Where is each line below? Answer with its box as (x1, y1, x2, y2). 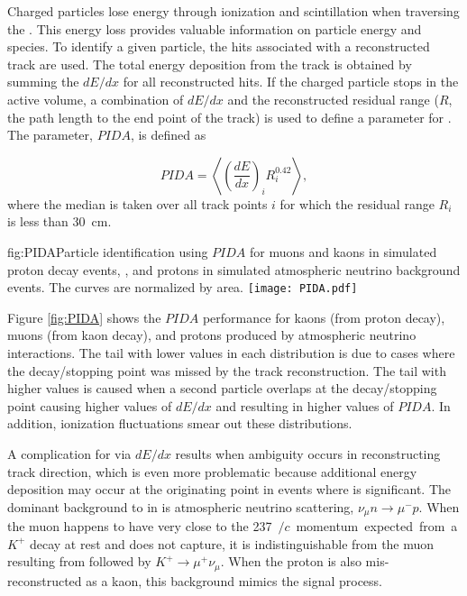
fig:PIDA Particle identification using (7, 242, 208, 261)
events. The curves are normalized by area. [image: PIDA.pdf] (7, 278, 358, 297)
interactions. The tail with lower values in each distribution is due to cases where (7, 343, 455, 362)
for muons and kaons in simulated (250, 242, 437, 261)
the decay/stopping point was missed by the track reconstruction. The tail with (7, 361, 446, 380)
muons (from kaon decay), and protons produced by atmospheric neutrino (7, 326, 417, 344)
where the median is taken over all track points (7, 194, 268, 213)
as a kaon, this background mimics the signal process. (86, 571, 383, 590)
